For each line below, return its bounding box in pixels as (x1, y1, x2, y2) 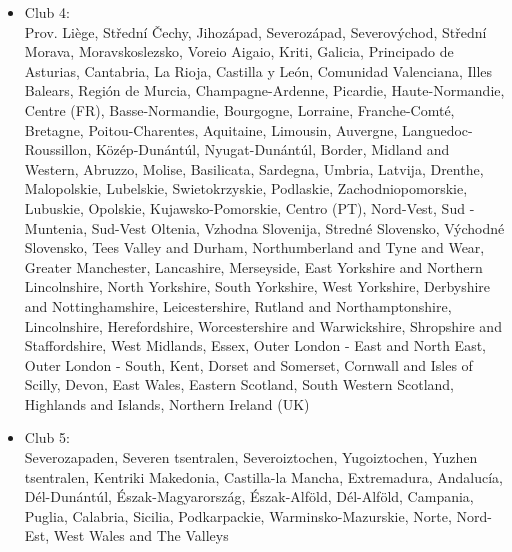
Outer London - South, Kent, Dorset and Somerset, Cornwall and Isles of (24, 354, 473, 375)
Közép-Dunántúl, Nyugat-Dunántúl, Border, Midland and (95, 139, 450, 160)
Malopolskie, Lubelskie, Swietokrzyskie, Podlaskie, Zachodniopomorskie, (24, 178, 468, 199)
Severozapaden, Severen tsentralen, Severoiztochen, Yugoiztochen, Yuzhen (24, 447, 478, 468)
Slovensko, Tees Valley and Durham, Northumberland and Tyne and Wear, (24, 237, 485, 258)
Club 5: (24, 427, 70, 448)
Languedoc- (402, 119, 473, 140)
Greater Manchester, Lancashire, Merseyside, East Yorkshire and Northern (24, 256, 483, 277)
